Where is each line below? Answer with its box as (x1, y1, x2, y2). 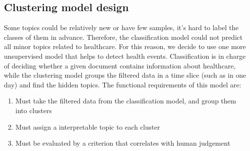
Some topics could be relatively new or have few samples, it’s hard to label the (4, 22, 239, 33)
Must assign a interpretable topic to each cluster (15, 121, 160, 132)
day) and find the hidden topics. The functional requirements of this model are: (4, 79, 241, 89)
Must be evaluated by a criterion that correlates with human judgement (15, 138, 231, 148)
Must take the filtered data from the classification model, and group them (15, 96, 236, 106)
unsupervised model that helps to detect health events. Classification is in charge (4, 50, 246, 61)
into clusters (15, 105, 52, 115)
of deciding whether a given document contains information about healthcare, (4, 60, 236, 70)
